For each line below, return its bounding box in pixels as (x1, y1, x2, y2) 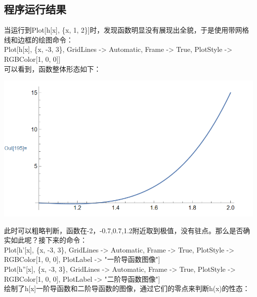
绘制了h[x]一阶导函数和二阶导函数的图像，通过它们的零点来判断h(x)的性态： (4, 283, 250, 294)
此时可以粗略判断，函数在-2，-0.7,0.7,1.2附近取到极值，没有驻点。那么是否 (4, 225, 243, 235)
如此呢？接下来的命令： (10, 235, 87, 245)
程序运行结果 (4, 1, 66, 17)
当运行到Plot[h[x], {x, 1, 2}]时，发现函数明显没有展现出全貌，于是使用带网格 (4, 25, 249, 35)
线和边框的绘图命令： (4, 34, 73, 44)
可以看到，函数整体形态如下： (4, 63, 101, 74)
